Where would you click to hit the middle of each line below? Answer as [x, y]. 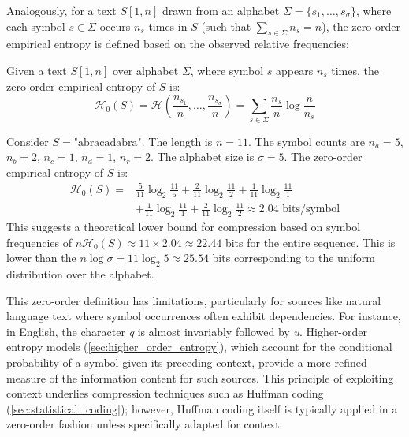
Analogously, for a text [61, 10]
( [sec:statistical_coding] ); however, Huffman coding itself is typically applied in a [202, 408]
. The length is [177, 141]
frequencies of [39, 242]
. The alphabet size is [203, 157]
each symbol [36, 26]
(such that [226, 26]
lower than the [41, 258]
